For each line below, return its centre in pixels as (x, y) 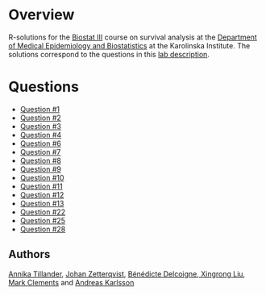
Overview (42, 15)
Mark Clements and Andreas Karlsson (71, 282)
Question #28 (43, 229)
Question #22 (43, 212)
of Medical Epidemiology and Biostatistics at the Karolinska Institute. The (129, 45)
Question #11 (41, 186)
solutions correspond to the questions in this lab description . (109, 54)
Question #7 (40, 152)
